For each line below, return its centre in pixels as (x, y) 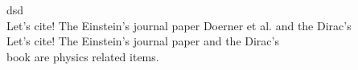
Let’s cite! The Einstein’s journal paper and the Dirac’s (143, 41)
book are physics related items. (83, 56)
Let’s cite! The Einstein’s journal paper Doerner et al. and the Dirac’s (179, 25)
